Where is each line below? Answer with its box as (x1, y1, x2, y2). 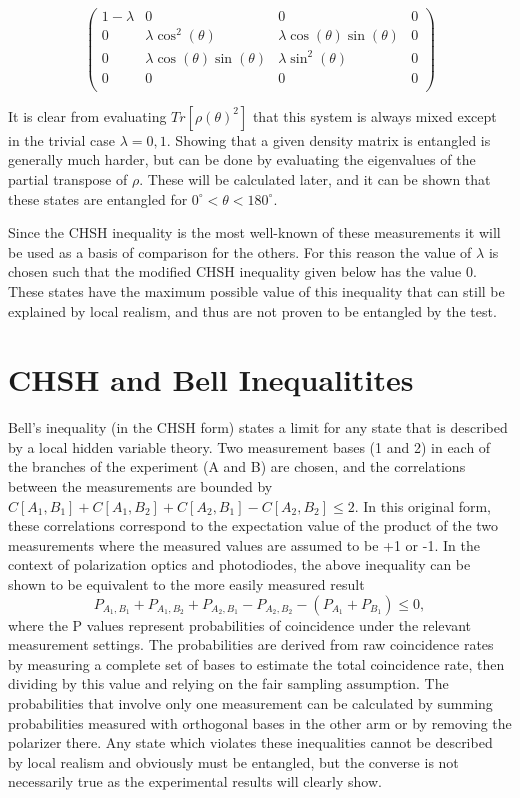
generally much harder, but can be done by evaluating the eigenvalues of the (8, 149, 476, 170)
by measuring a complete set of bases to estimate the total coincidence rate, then (8, 653, 505, 674)
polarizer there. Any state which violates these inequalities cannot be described (8, 732, 493, 753)
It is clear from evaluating (8, 105, 167, 126)
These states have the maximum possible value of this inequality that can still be (8, 280, 505, 301)
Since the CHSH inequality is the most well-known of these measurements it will (8, 222, 501, 243)
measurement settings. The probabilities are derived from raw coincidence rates (8, 634, 494, 655)
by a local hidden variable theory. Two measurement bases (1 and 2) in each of (8, 436, 491, 457)
